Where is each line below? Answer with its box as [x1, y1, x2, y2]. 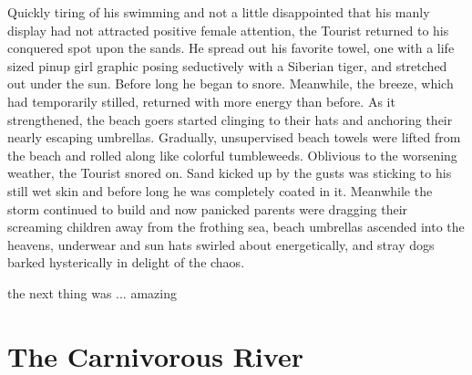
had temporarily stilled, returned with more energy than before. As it [7, 91, 395, 110]
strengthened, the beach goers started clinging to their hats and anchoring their [7, 109, 453, 129]
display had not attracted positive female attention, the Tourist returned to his [7, 20, 449, 39]
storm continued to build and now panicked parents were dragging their [7, 199, 408, 218]
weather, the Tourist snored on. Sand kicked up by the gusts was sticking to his [7, 163, 452, 182]
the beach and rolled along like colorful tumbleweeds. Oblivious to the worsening [7, 145, 457, 164]
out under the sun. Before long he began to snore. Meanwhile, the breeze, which [7, 74, 454, 93]
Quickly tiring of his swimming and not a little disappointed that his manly [7, 3, 430, 21]
